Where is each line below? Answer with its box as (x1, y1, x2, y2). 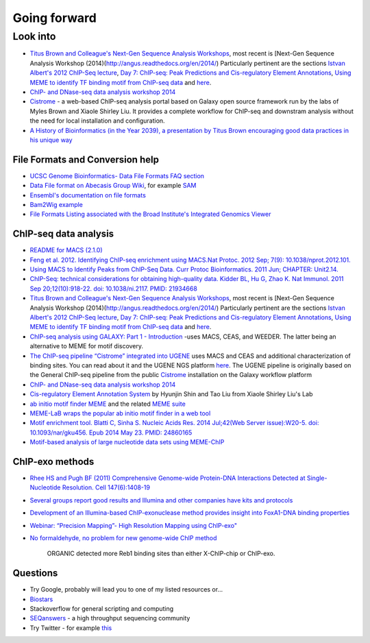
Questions (12, 568, 58, 579)
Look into (12, 30, 56, 43)
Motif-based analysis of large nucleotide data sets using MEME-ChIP (29, 438, 225, 446)
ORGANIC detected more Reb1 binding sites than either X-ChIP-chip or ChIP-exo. (47, 549, 275, 558)
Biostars (29, 595, 53, 603)
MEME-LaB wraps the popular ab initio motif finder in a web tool (29, 409, 211, 417)
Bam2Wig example (29, 200, 84, 208)
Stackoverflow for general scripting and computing (29, 605, 174, 613)
